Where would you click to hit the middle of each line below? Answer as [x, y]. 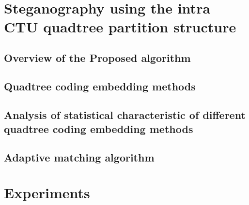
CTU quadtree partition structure [120, 27]
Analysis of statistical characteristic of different [125, 114]
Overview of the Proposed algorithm [97, 57]
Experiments [47, 193]
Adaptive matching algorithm [79, 157]
